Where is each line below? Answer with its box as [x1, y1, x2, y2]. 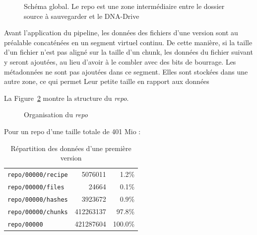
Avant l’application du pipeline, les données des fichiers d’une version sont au [4, 27, 238, 38]
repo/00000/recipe [7, 171, 68, 178]
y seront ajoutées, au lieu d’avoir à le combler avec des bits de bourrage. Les [4, 56, 236, 67]
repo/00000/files [7, 183, 64, 191]
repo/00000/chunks [7, 208, 68, 216]
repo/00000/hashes [7, 196, 68, 203]
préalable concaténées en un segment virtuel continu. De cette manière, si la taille [4, 37, 253, 47]
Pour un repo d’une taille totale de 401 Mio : [4, 126, 141, 136]
